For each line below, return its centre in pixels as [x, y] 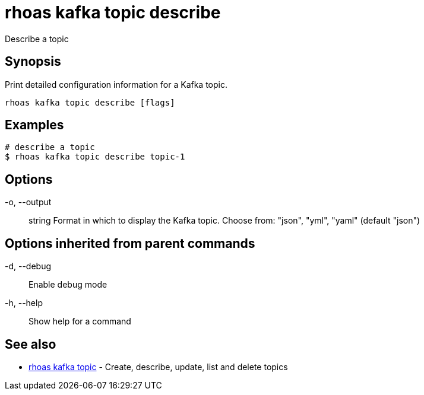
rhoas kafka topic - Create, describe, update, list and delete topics [158, 367]
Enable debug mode [68, 285]
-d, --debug [28, 266]
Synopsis [33, 62]
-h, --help [24, 303]
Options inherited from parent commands [130, 243]
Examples [34, 125]
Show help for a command [80, 321]
